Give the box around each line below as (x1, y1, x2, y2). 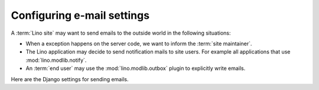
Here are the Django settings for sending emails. (11, 75, 129, 82)
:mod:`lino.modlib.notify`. (25, 56, 87, 64)
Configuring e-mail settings (11, 9, 150, 22)
